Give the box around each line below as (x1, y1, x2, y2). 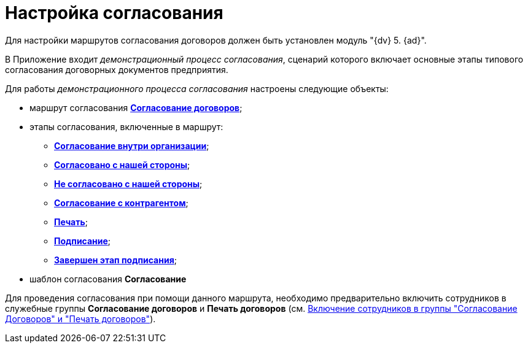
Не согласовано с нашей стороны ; (54, 178, 203, 189)
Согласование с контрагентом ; (54, 197, 188, 208)
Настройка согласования (5, 2, 223, 23)
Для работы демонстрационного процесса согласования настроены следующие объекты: (5, 83, 389, 94)
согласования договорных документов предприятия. (5, 64, 228, 75)
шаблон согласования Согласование (29, 273, 187, 284)
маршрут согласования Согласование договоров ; (29, 102, 243, 113)
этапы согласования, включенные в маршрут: (29, 121, 223, 132)
